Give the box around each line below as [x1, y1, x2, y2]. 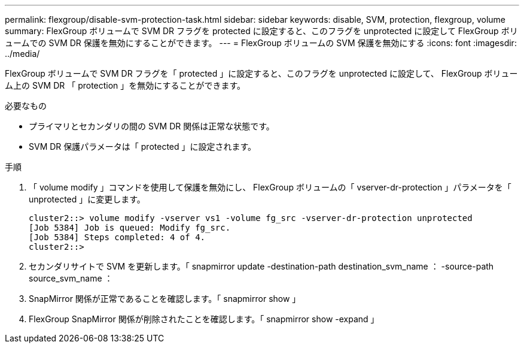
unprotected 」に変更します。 [29, 194, 145, 204]
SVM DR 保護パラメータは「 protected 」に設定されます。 [29, 141, 257, 152]
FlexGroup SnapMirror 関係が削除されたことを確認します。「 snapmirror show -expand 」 [29, 314, 379, 324]
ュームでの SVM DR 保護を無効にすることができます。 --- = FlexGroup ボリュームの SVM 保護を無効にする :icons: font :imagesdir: [5, 38, 517, 48]
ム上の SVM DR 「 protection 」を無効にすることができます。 [5, 80, 246, 90]
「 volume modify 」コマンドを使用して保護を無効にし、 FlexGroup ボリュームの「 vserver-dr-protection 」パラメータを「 [29, 182, 511, 192]
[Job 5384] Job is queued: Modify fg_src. [29, 223, 231, 232]
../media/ [5, 49, 40, 59]
